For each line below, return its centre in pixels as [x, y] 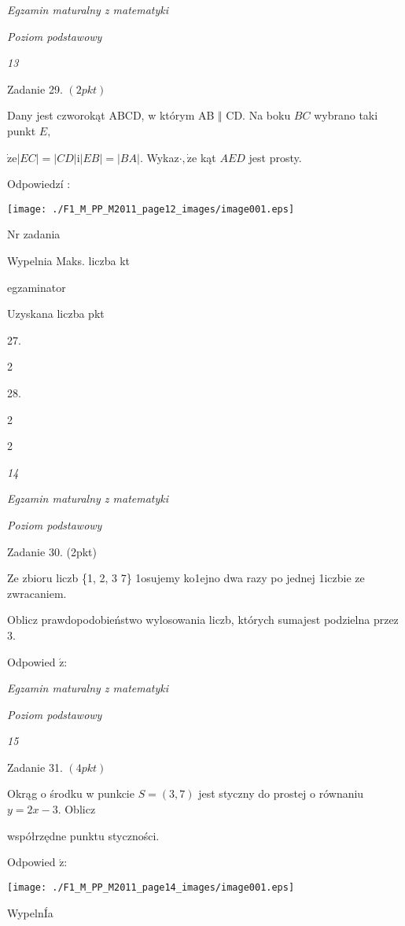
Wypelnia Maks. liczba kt [69, 260]
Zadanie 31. [35, 767]
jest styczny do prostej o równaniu [281, 793]
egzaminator [37, 287]
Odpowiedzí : [39, 184]
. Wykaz [159, 157]
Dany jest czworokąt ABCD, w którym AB [111, 115]
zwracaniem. [37, 593]
